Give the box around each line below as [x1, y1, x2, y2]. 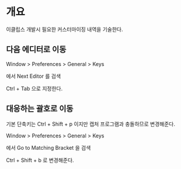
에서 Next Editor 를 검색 [6, 73, 61, 80]
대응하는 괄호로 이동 [6, 104, 74, 114]
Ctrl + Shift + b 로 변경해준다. [6, 156, 74, 164]
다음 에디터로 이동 [6, 44, 67, 54]
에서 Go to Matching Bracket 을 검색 [6, 144, 91, 151]
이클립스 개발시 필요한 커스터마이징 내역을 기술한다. [6, 26, 123, 33]
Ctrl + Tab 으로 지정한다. [6, 85, 63, 92]
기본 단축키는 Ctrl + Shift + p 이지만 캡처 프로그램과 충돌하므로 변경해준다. [6, 120, 175, 127]
